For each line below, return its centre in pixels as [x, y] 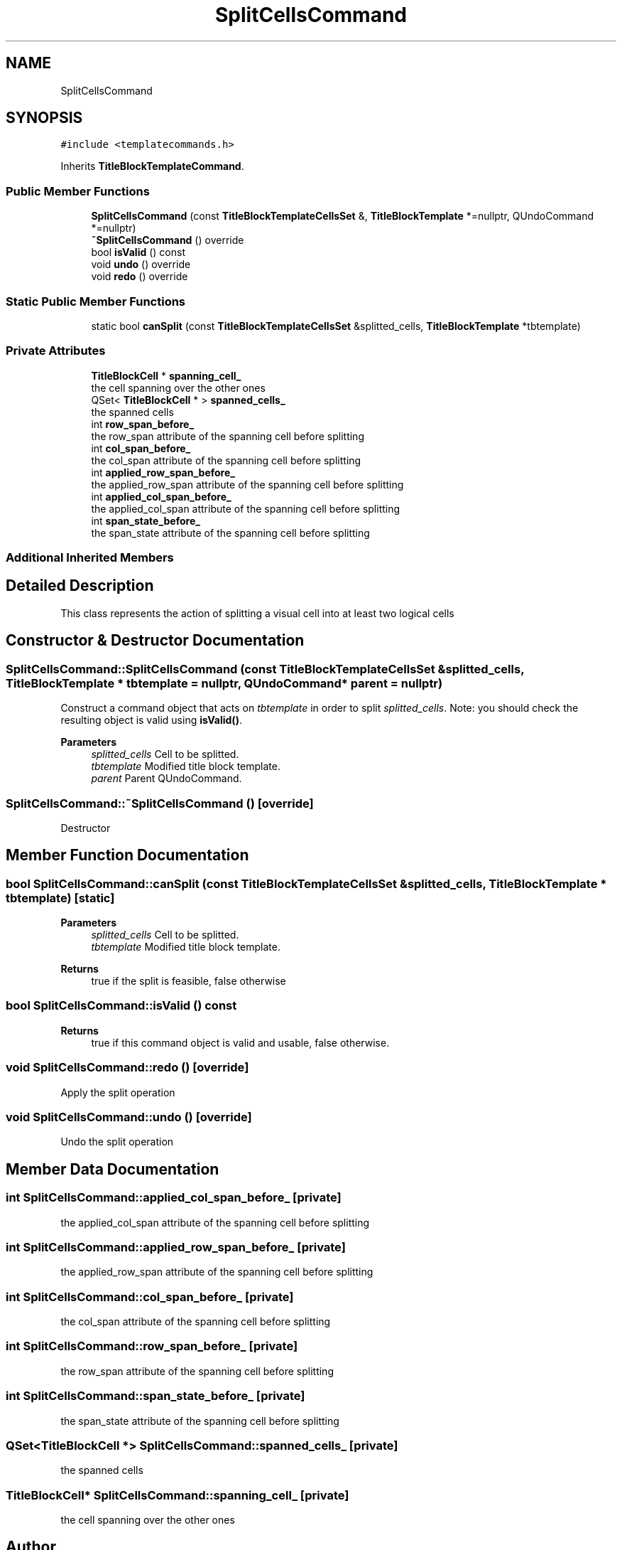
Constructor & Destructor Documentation [155, 641]
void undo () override [141, 264]
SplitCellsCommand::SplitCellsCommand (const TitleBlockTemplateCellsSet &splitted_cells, [265, 669]
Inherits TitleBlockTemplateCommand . [152, 166]
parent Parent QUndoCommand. [167, 779]
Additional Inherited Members [90, 558]
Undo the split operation [117, 1142]
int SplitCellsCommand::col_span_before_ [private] [150, 1297]
